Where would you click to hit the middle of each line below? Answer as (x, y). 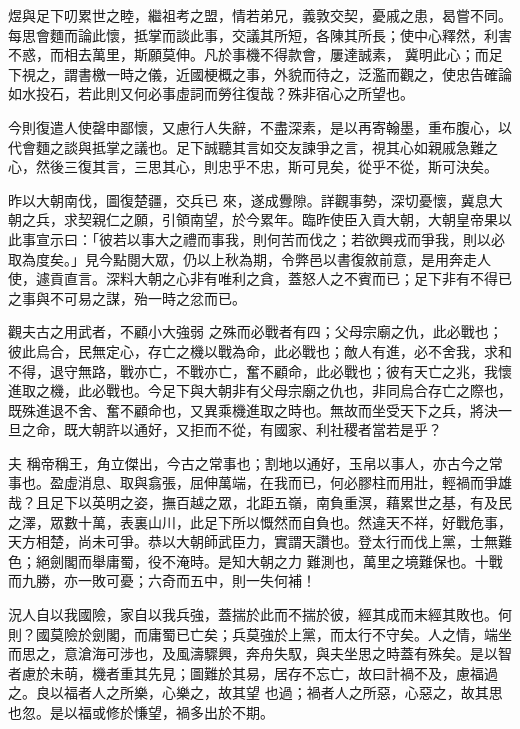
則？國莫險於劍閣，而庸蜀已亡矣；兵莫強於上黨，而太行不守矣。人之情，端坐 (260, 633)
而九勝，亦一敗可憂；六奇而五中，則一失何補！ (162, 580)
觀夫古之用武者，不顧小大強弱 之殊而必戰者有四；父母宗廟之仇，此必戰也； (255, 331)
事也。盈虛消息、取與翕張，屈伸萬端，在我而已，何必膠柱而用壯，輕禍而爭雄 (260, 482)
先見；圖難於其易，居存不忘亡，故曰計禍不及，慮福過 (322, 672)
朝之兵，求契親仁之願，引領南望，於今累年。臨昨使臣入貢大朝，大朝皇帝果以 (260, 219)
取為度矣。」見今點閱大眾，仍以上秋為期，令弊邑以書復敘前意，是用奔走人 (249, 258)
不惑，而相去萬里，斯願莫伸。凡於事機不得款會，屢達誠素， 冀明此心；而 (248, 54)
